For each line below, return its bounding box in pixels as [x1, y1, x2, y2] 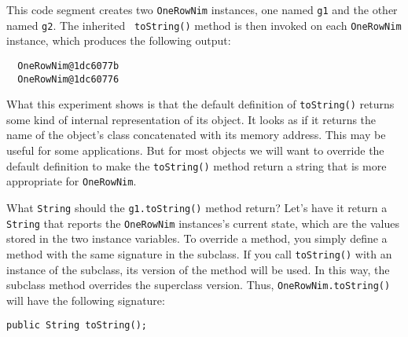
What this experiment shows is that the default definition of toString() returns [6, 96, 395, 112]
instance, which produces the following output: [6, 32, 231, 49]
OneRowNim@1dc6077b [17, 60, 119, 71]
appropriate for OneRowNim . [6, 173, 137, 189]
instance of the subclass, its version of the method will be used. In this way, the [6, 261, 390, 277]
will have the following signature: [6, 291, 165, 308]
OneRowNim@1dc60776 [17, 73, 119, 85]
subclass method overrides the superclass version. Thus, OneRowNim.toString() [6, 277, 391, 293]
